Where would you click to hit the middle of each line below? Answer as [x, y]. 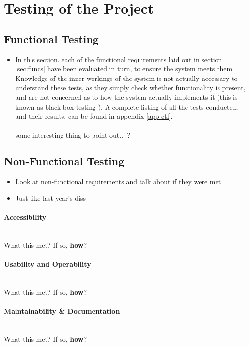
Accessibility [25, 216]
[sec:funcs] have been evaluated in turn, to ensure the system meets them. [125, 69]
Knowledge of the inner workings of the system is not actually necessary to [126, 78]
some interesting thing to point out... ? [73, 135]
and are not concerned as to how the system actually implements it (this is [126, 97]
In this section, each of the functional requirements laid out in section [119, 59]
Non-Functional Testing [64, 161]
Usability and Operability [47, 263]
